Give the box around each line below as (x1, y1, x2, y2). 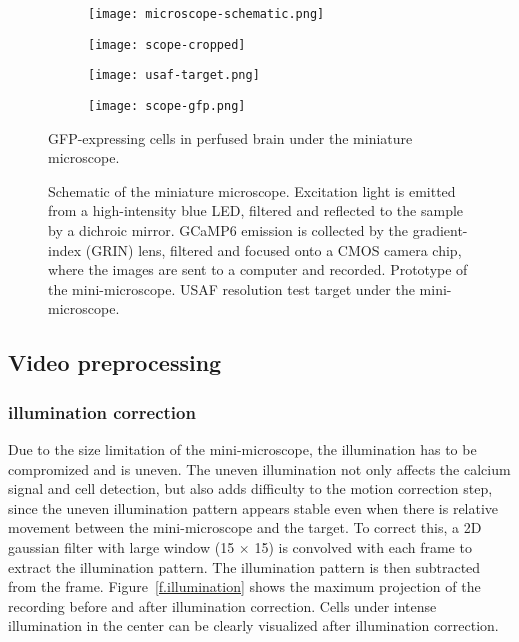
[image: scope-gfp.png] (88, 98, 246, 113)
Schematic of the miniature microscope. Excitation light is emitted (48, 180, 456, 201)
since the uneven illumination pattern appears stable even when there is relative (8, 497, 499, 518)
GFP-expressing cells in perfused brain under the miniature (48, 127, 413, 148)
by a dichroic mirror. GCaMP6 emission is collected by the (48, 220, 408, 240)
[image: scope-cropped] (88, 37, 246, 52)
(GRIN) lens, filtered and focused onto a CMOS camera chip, (85, 239, 462, 260)
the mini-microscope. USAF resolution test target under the (48, 278, 415, 299)
